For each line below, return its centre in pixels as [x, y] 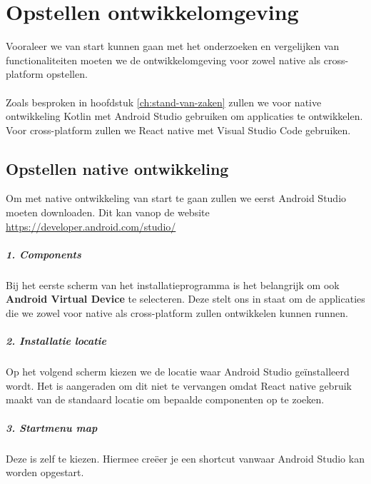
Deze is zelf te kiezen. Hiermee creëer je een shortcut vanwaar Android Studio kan [185, 458]
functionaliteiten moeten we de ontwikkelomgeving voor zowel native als [163, 60]
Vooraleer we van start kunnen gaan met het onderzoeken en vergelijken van [173, 46]
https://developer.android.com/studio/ [91, 226]
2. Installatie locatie [56, 341]
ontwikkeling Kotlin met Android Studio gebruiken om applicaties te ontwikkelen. [184, 116]
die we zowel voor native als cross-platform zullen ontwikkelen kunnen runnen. [177, 313]
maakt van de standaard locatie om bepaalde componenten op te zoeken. [165, 399]
